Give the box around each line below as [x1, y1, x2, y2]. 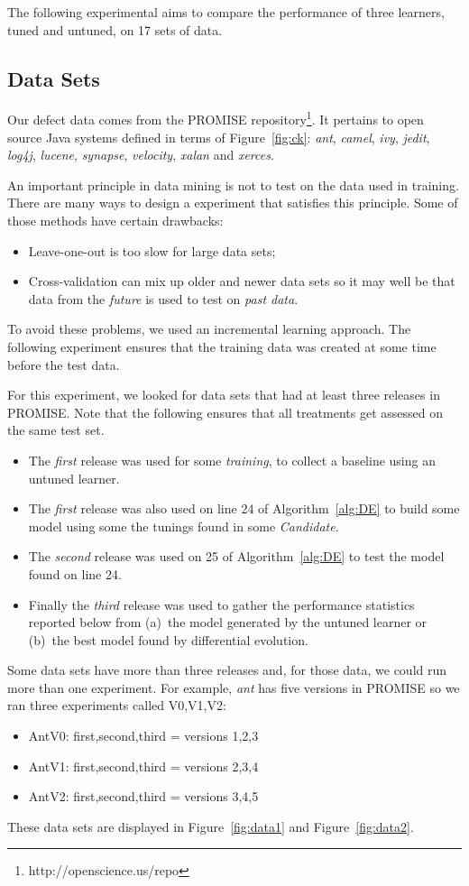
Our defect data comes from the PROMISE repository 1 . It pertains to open [7, 107, 424, 129]
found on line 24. [28, 564, 122, 583]
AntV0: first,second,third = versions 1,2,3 [28, 726, 259, 745]
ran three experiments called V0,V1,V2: [7, 696, 226, 715]
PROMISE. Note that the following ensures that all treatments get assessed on [7, 402, 443, 421]
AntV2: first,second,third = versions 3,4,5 [28, 787, 259, 806]
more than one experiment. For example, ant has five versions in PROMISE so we [7, 678, 460, 697]
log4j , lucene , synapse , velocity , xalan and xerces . [7, 145, 274, 164]
